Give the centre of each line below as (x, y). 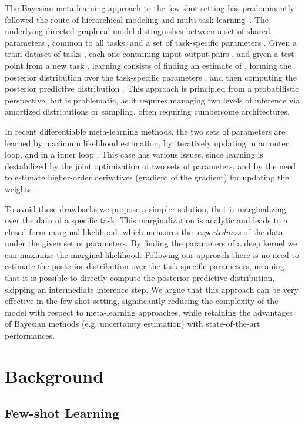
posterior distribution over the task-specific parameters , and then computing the (151, 77)
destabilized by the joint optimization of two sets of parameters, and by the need (150, 165)
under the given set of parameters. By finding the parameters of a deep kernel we (151, 243)
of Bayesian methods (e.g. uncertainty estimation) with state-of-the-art (133, 324)
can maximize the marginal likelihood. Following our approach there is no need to (152, 254)
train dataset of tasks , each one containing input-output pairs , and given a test (150, 54)
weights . (21, 188)
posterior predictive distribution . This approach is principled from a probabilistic (152, 88)
